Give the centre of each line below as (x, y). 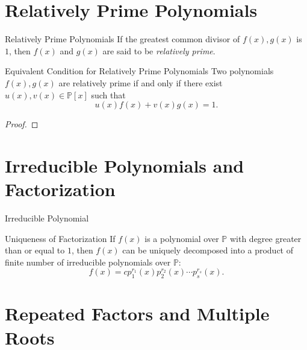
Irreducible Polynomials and (125, 165)
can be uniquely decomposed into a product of (208, 250)
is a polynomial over (182, 238)
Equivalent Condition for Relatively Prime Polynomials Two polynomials (139, 71)
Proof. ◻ (22, 124)
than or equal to (35, 250)
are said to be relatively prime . (159, 50)
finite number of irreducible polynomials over (88, 262)
